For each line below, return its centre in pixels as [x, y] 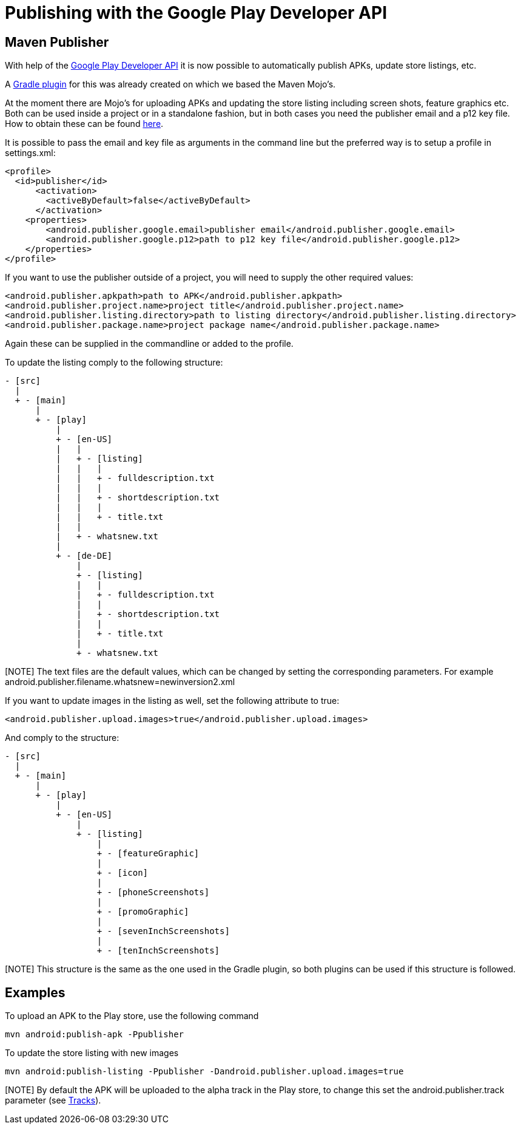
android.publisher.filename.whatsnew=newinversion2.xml [120, 682]
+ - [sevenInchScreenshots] [163, 931]
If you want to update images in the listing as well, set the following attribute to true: [172, 701]
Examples [35, 992]
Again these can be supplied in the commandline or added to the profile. [149, 344]
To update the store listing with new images [92, 1053]
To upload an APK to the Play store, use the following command [132, 1016]
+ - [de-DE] [84, 556]
